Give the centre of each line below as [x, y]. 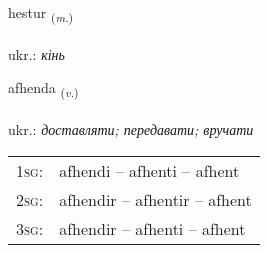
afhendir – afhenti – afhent [152, 228]
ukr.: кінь [36, 53]
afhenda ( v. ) [43, 89]
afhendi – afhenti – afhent [149, 170]
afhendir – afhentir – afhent [155, 199]
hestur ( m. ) [41, 13]
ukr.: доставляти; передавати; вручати [131, 129]
